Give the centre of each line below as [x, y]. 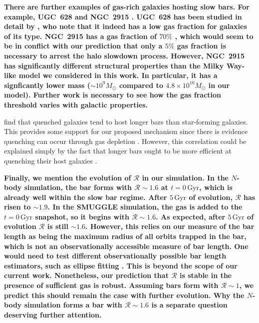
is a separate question [189, 305]
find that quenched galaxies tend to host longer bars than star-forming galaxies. [126, 121]
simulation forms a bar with [73, 305]
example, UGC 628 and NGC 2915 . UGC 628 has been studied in [123, 16]
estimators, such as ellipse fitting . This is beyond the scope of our [121, 265]
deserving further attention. [53, 314]
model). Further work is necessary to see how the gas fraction [113, 95]
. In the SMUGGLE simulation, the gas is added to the [145, 207]
